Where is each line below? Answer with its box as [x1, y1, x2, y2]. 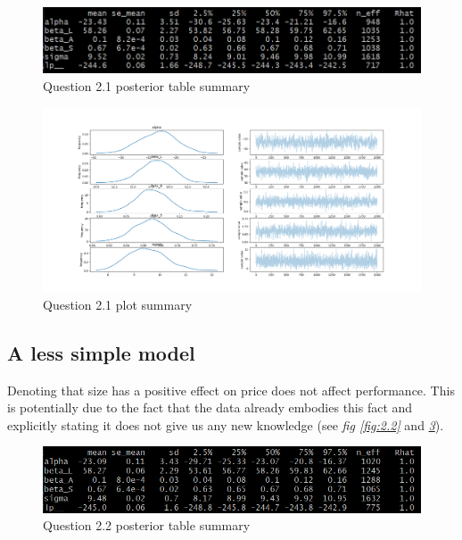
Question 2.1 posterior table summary [43, 76, 251, 95]
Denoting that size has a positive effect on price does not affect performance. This [7, 380, 455, 399]
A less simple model [7, 338, 195, 366]
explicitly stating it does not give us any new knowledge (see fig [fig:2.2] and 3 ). [7, 415, 444, 434]
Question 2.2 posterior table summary [43, 516, 251, 535]
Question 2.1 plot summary [43, 295, 193, 313]
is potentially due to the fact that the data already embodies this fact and [7, 398, 413, 417]
